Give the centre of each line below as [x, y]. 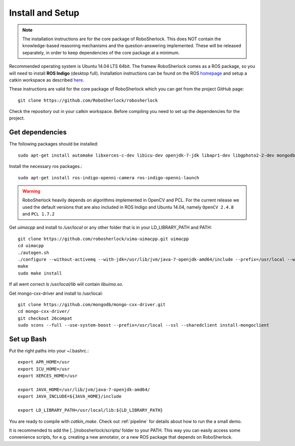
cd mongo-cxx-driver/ [44, 311]
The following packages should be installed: [54, 144]
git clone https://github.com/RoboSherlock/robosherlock [88, 100]
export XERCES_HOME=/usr [48, 376]
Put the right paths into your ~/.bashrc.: [49, 351]
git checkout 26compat [45, 318]
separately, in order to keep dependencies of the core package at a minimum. [101, 53]
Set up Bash [28, 339]
